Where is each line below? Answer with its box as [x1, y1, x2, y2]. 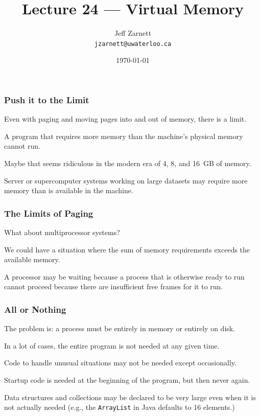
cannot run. [4, 141, 40, 151]
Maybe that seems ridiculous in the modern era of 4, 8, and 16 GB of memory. [4, 158, 251, 169]
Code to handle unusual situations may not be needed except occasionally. [4, 357, 237, 368]
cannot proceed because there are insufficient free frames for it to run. [4, 281, 223, 292]
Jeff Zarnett [114, 28, 152, 38]
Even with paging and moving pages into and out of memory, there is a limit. [4, 113, 247, 124]
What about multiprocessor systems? [4, 227, 120, 238]
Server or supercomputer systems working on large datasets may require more [4, 175, 248, 186]
